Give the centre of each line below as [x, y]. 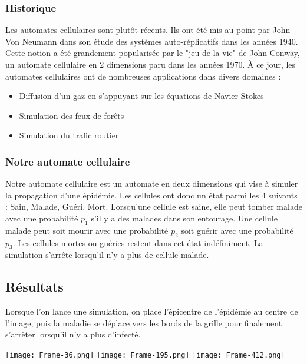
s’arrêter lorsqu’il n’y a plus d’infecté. [73, 334]
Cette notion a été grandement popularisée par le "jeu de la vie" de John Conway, [153, 53]
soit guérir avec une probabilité [237, 230]
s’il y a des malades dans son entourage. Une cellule [184, 218]
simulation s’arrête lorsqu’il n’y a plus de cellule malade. [107, 255]
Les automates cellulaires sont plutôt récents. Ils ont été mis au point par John [148, 30]
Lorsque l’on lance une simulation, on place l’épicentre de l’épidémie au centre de [152, 311]
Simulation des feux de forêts [72, 115]
